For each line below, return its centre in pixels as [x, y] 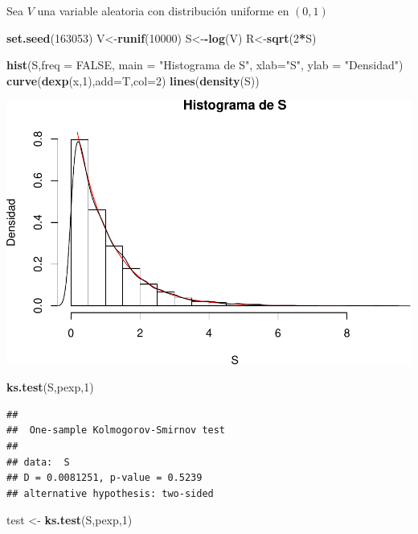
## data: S [38, 462]
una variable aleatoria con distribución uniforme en [163, 10]
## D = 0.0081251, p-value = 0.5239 [104, 478]
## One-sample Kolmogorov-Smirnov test [116, 431]
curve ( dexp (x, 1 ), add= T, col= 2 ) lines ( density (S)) [133, 80]
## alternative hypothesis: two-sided [110, 493]
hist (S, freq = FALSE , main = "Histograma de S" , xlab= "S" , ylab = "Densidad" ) [205, 65]
